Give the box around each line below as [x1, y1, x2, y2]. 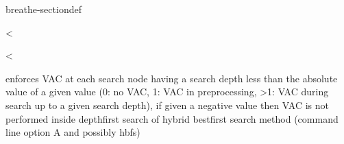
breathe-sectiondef [5, 2, 82, 16]
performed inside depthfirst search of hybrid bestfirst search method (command [5, 111, 339, 125]
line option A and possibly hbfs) [5, 125, 140, 139]
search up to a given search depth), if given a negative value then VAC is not [5, 97, 329, 112]
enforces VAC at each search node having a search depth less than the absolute [5, 71, 338, 85]
